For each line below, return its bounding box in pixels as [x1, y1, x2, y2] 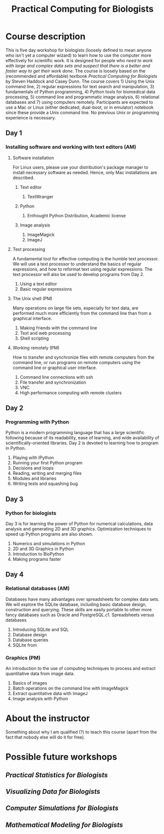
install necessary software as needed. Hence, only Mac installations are [12, 169, 157, 175]
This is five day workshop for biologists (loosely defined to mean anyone [5, 47, 152, 53]
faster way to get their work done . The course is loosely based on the [5, 68, 146, 74]
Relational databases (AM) [5, 585, 70, 592]
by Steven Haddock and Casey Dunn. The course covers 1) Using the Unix [5, 78, 155, 84]
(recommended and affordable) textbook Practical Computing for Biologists [5, 73, 158, 79]
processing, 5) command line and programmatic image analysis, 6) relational [5, 94, 160, 100]
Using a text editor [20, 280, 58, 287]
